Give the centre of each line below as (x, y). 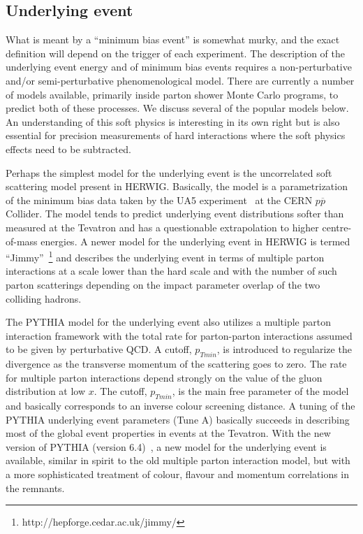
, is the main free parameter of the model (260, 391)
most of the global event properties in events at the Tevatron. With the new (168, 433)
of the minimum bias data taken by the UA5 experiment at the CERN (159, 200)
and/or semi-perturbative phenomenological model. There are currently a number (180, 80)
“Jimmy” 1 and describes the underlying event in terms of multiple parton (165, 256)
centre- (337, 227)
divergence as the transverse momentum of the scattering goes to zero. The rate (176, 364)
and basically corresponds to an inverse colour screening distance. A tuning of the (180, 406)
